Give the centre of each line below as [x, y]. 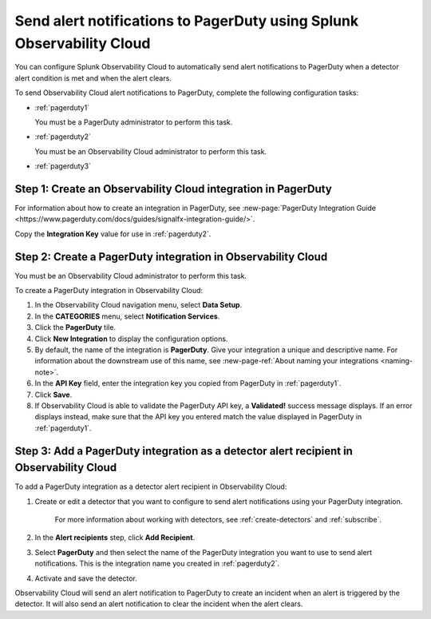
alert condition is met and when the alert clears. [93, 78]
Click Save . [53, 395]
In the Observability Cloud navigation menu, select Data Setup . [138, 305]
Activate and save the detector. [86, 578]
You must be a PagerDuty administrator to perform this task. [134, 122]
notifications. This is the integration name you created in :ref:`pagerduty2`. [157, 564]
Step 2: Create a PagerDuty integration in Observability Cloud [171, 257]
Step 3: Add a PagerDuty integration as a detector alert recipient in [184, 451]
